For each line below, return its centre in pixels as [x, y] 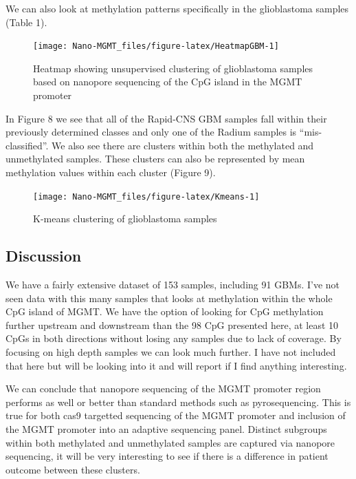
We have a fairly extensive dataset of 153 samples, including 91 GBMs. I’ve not [173, 285]
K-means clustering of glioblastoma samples [125, 219]
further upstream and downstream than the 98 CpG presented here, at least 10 [172, 324]
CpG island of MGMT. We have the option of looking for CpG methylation [165, 311]
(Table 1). [26, 22]
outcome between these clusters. [73, 469]
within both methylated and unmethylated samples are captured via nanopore [170, 442]
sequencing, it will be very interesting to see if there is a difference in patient [167, 456]
